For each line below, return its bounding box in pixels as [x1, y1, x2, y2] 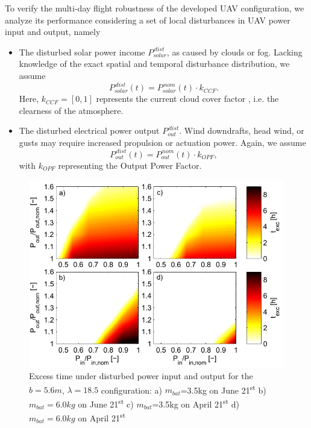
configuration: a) [101, 383, 163, 396]
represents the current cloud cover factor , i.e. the [96, 92, 279, 105]
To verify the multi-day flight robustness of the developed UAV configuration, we [5, 2, 304, 14]
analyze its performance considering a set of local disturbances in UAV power [5, 13, 291, 26]
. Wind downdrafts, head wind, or [179, 124, 304, 137]
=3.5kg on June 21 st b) [180, 382, 266, 396]
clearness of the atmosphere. [19, 104, 124, 116]
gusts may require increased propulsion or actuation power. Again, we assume [19, 136, 306, 148]
